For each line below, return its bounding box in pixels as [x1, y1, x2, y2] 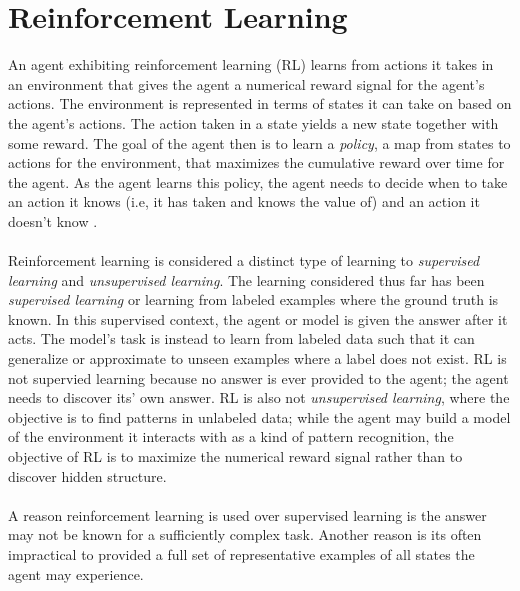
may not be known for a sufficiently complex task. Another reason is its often [8, 524, 482, 545]
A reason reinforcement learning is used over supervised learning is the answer [8, 504, 487, 525]
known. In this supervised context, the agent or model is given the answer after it [8, 308, 508, 329]
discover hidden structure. [8, 465, 167, 486]
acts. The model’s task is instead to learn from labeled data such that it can [8, 328, 475, 349]
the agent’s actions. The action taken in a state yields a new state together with [8, 112, 499, 133]
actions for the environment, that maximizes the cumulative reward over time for [8, 152, 505, 173]
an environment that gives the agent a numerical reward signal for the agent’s [8, 73, 485, 94]
